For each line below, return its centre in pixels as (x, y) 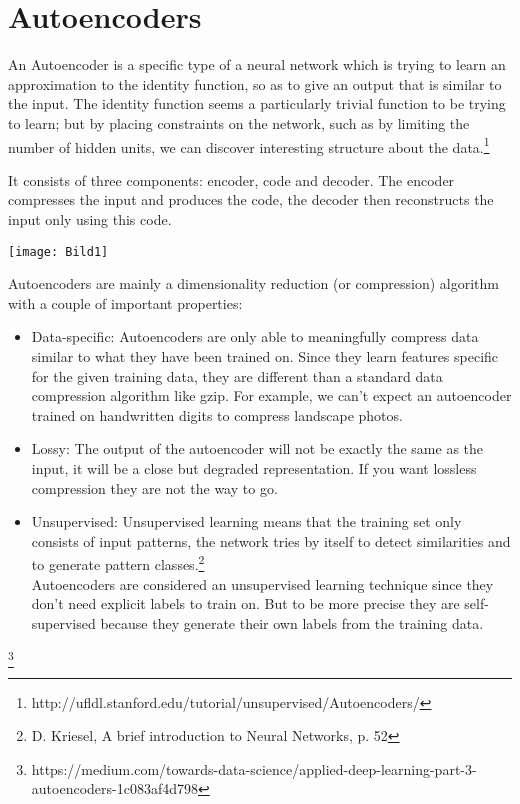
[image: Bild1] (58, 251)
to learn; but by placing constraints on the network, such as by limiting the (239, 122)
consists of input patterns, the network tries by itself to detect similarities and (271, 540)
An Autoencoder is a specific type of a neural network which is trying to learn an (257, 64)
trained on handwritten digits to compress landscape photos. (217, 414)
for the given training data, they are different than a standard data (237, 375)
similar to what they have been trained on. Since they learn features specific (265, 355)
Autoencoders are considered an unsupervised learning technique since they (262, 583)
